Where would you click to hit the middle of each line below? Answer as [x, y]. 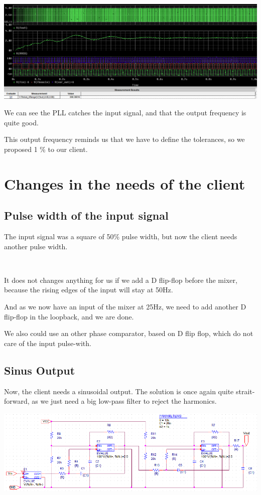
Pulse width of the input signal [86, 215]
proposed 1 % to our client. [46, 149]
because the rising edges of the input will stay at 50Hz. [89, 290]
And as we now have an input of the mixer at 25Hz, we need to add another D [125, 307]
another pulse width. [36, 246]
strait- [245, 391]
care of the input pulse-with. [48, 343]
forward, [17, 401]
